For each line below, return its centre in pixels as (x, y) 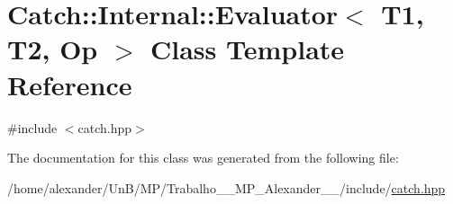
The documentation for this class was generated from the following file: (203, 158)
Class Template (248, 49)
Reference (70, 84)
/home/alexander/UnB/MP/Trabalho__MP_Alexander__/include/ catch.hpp (226, 187)
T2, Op (53, 49)
